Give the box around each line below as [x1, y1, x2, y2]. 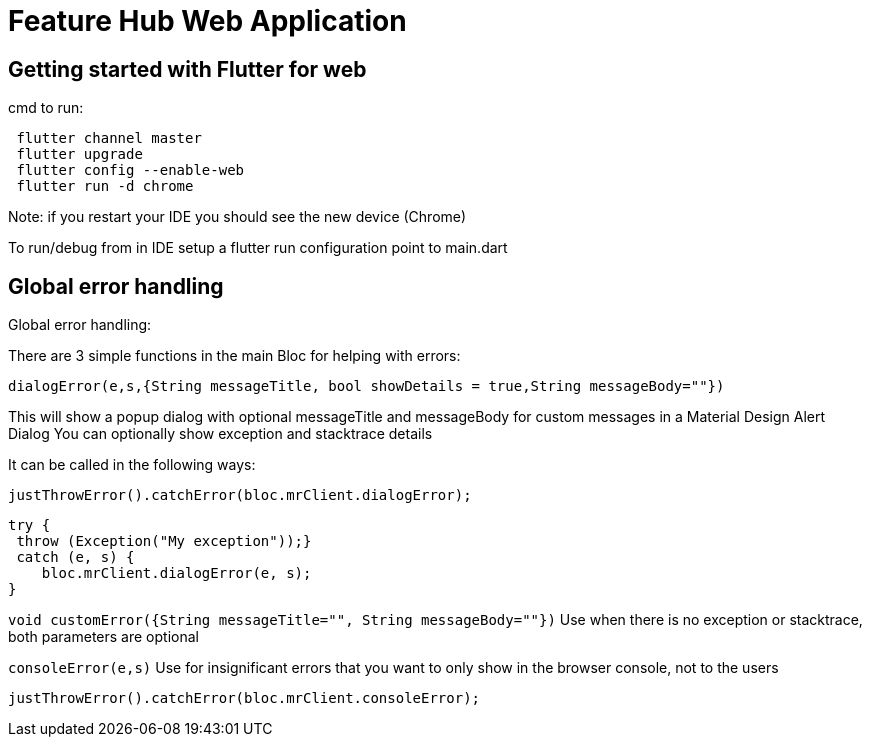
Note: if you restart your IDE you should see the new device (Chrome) [8, 208, 467, 226]
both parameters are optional [8, 628, 199, 646]
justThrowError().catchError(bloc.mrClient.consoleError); [8, 690, 481, 707]
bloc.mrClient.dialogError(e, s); [41, 565, 312, 582]
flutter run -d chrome [16, 178, 194, 195]
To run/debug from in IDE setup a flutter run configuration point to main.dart [8, 239, 508, 257]
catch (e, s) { [16, 549, 135, 566]
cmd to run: [8, 99, 84, 117]
